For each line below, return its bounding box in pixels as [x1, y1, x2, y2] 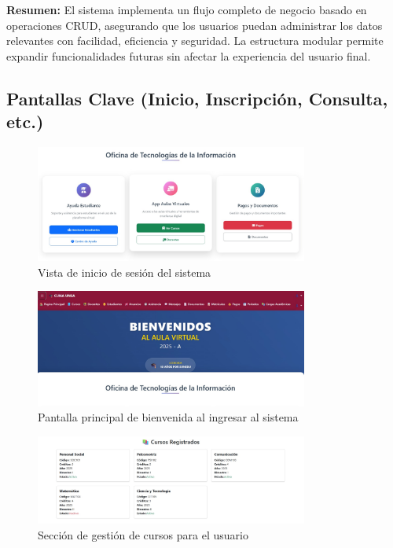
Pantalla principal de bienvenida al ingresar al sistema [38, 409, 299, 425]
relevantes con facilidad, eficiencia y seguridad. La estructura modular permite [6, 32, 384, 49]
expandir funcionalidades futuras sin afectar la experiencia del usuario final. [6, 47, 371, 64]
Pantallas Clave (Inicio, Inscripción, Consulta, [6, 86, 388, 110]
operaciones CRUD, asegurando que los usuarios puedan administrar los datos [6, 17, 383, 33]
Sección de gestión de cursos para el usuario [38, 527, 248, 543]
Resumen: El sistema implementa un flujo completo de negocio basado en [6, 2, 367, 17]
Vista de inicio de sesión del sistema [38, 263, 211, 280]
